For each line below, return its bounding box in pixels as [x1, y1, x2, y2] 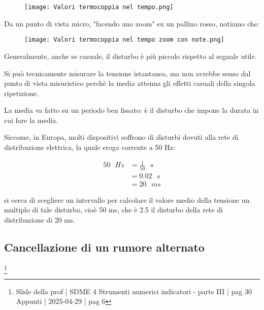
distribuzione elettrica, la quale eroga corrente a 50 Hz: [4, 142, 175, 152]
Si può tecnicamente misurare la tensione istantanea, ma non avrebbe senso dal [4, 68, 251, 78]
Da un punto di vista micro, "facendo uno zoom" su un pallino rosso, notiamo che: [4, 18, 259, 28]
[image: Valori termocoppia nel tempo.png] [24, 4, 174, 11]
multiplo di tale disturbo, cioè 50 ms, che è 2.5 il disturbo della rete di [4, 204, 223, 215]
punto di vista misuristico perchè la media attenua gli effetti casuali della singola [4, 78, 255, 88]
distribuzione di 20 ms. [4, 214, 75, 225]
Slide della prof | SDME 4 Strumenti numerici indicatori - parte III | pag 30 [16, 286, 252, 296]
